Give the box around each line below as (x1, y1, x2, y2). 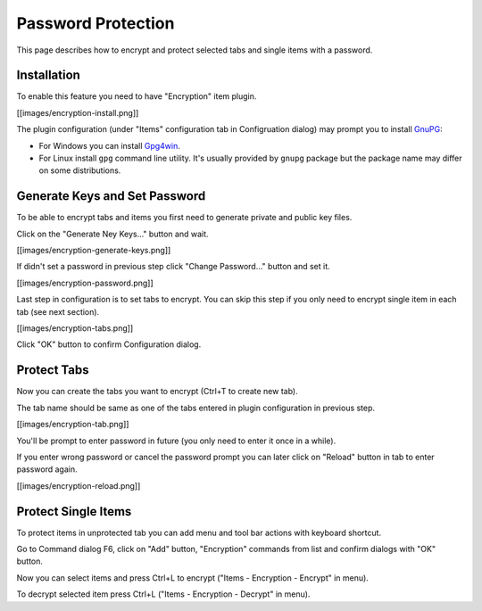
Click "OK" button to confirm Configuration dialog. (16, 339, 202, 350)
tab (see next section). (16, 306, 100, 317)
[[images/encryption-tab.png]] (16, 419, 129, 430)
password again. (16, 464, 78, 475)
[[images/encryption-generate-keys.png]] (16, 245, 171, 256)
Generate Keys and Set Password (16, 188, 206, 204)
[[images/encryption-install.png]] (16, 107, 139, 118)
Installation (16, 68, 80, 83)
